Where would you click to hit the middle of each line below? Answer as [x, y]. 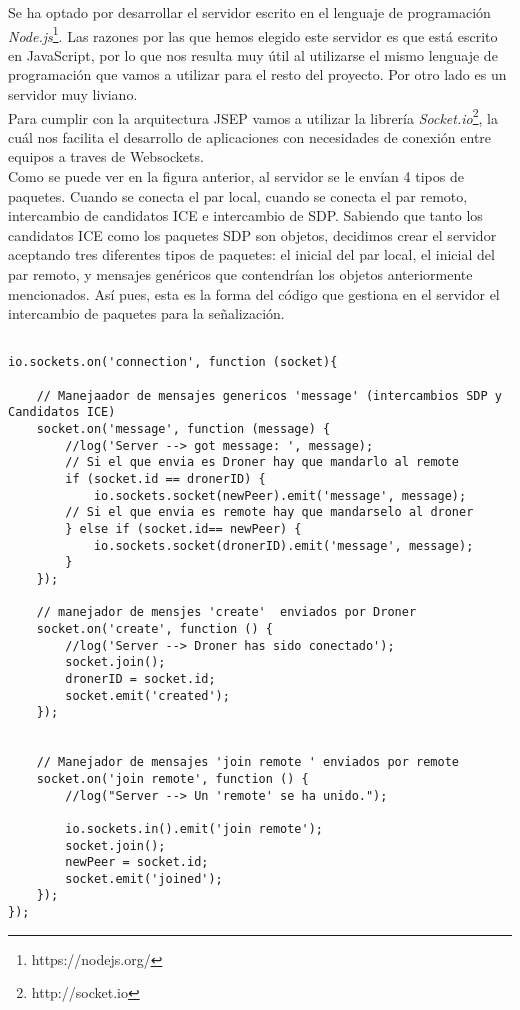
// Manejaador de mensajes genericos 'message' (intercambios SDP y [269, 395]
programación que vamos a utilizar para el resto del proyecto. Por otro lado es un [257, 74]
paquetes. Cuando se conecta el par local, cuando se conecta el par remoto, [238, 195]
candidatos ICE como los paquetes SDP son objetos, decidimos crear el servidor [252, 234]
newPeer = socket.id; [137, 862]
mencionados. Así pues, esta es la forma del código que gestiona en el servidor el [254, 293]
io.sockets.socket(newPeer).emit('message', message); [280, 495]
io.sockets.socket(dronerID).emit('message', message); [283, 545]
